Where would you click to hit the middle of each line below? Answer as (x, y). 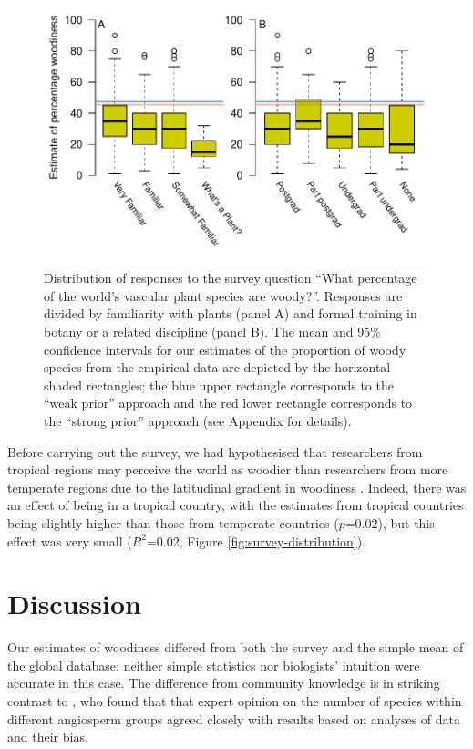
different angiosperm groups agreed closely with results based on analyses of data (234, 718)
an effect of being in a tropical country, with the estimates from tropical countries (236, 505)
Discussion (74, 603)
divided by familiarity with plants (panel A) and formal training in (231, 313)
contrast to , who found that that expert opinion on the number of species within (235, 701)
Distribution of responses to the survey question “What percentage (231, 278)
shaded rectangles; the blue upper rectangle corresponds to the (219, 385)
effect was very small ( (70, 541)
